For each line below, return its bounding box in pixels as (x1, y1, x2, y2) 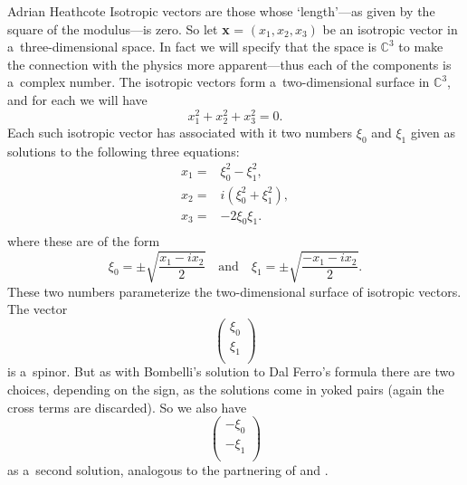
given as (410, 122, 456, 141)
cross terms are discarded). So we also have (7, 397, 247, 416)
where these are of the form (7, 232, 160, 251)
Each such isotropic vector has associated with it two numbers (7, 122, 353, 141)
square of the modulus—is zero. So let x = (7, 19, 244, 38)
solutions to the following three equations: (7, 141, 240, 160)
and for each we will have (7, 90, 148, 109)
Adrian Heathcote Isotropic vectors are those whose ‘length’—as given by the (7, 2, 435, 20)
